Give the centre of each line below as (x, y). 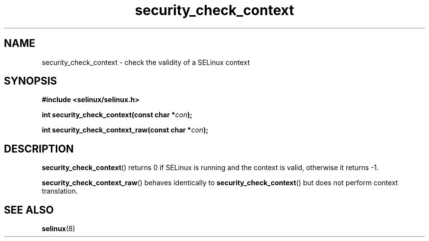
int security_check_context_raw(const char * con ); (125, 130)
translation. (60, 191)
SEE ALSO (29, 210)
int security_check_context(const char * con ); (117, 115)
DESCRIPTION (39, 149)
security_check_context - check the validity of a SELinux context (146, 62)
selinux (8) (59, 229)
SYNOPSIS (31, 81)
